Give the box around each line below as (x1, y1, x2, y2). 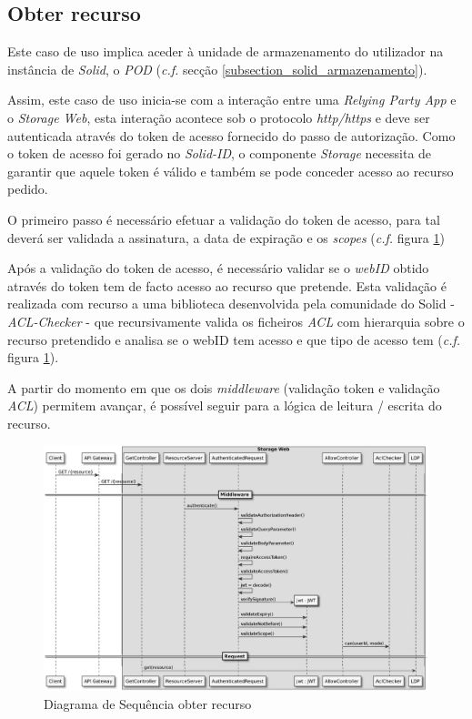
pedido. (7, 179, 48, 198)
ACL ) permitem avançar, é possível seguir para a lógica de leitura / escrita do (7, 396, 442, 415)
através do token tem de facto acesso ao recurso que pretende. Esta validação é (7, 276, 447, 295)
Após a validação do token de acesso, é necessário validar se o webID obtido (7, 258, 429, 278)
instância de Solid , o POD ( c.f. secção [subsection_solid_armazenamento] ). (7, 59, 427, 78)
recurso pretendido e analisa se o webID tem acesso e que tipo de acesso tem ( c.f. (7, 329, 461, 349)
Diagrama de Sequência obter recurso (44, 694, 252, 714)
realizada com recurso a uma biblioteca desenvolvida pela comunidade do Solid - (7, 294, 455, 313)
